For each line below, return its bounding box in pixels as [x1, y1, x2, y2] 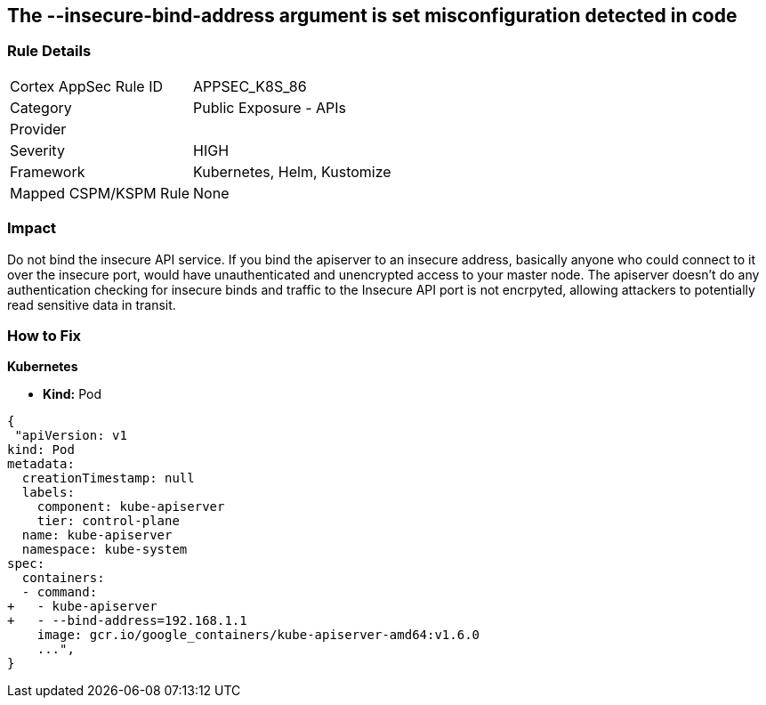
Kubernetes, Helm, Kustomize [193, 162, 391, 181]
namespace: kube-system [21, 542, 188, 557]
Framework [10, 162, 85, 181]
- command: [21, 585, 98, 600]
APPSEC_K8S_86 [193, 77, 307, 95]
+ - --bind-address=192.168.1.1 [7, 613, 247, 628]
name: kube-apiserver [21, 528, 173, 543]
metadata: [7, 457, 75, 472]
